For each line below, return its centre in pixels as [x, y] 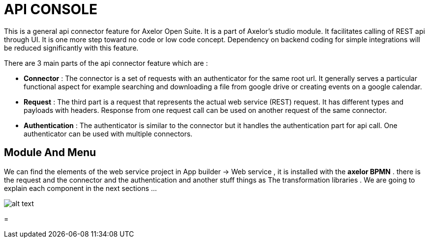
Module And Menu [50, 153]
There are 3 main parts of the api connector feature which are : [106, 63]
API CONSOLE [51, 9]
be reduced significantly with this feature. [71, 48]
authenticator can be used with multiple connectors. [108, 134]
